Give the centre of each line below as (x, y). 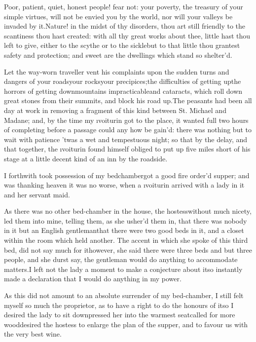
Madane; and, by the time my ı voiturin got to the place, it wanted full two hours (126, 120)
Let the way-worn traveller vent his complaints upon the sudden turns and (117, 71)
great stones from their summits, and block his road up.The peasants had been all (128, 100)
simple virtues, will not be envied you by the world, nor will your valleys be (118, 16)
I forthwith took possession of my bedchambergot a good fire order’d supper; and (127, 175)
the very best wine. (33, 334)
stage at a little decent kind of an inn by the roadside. (86, 158)
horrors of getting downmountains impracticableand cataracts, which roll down (123, 91)
